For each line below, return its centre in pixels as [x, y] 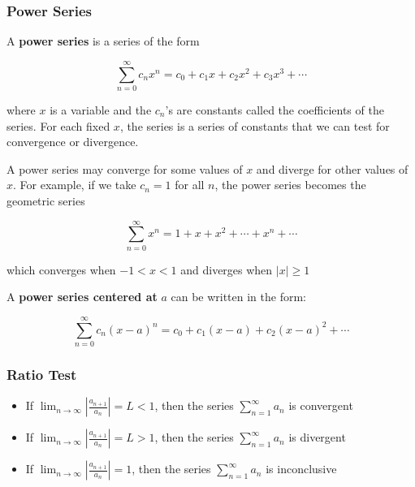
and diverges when [227, 269]
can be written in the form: [239, 297]
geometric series [46, 200]
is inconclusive [301, 469]
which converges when [61, 269]
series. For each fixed [58, 125]
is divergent [317, 437]
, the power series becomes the [290, 185]
